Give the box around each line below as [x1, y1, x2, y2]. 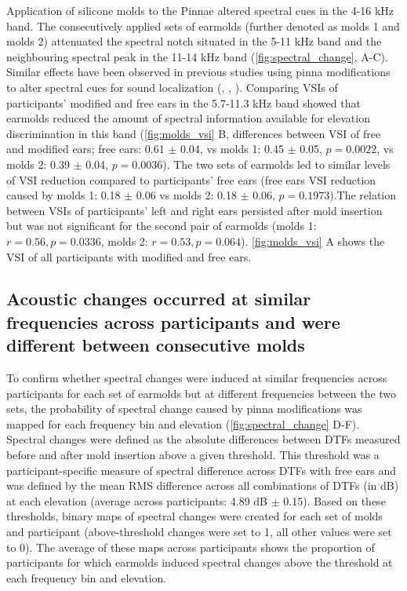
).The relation [329, 187, 397, 203]
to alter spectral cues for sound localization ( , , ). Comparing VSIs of [6, 78, 338, 95]
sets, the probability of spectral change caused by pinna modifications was [6, 400, 362, 417]
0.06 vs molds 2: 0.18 [136, 187, 237, 203]
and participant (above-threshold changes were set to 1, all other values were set [6, 524, 392, 540]
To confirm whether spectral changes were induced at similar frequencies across [6, 370, 387, 386]
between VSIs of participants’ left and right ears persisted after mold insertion [6, 202, 383, 218]
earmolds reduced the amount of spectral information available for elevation [6, 110, 370, 126]
